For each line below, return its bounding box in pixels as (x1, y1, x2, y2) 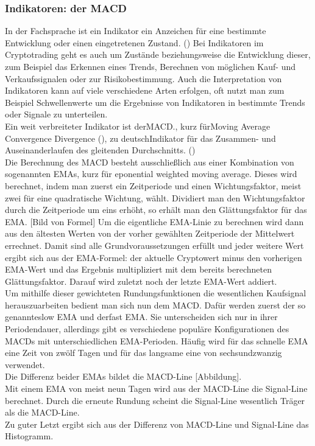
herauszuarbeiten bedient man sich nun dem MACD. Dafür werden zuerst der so (5, 298, 306, 311)
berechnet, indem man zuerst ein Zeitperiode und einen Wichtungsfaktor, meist (5, 179, 302, 192)
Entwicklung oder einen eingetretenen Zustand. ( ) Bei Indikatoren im (5, 36, 264, 49)
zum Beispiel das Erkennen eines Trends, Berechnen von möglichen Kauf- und (5, 60, 296, 72)
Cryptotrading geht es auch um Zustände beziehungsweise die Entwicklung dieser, (5, 48, 311, 61)
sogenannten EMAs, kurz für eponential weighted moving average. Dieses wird (5, 167, 297, 180)
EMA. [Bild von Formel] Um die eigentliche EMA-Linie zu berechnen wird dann (5, 215, 304, 228)
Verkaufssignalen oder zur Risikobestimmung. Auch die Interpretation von (5, 72, 282, 85)
